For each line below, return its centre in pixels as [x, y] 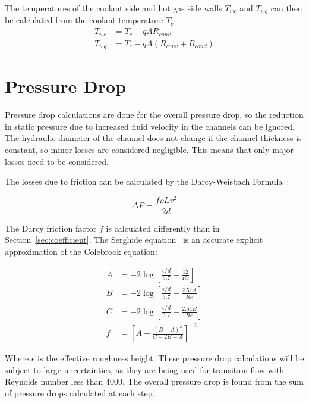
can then [286, 8]
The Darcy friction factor [51, 228]
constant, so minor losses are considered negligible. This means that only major [149, 149]
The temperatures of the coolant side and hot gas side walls [113, 8]
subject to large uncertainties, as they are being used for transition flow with [144, 369]
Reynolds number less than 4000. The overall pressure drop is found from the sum [154, 381]
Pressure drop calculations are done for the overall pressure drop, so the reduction [154, 115]
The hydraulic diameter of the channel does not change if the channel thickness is [153, 138]
